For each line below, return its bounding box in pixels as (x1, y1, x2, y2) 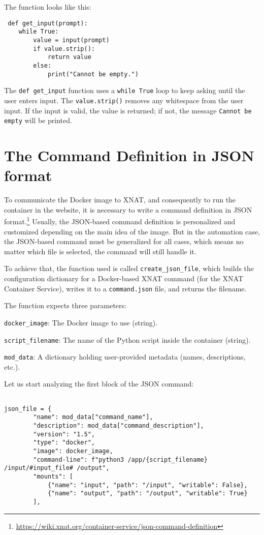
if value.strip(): (33, 45, 95, 52)
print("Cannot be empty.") (47, 70, 139, 78)
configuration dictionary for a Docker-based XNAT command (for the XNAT (4, 273, 244, 283)
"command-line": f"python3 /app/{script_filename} (33, 456, 208, 463)
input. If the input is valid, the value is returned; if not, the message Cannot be (4, 105, 252, 115)
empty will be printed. (4, 115, 72, 126)
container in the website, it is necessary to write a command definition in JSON (4, 204, 252, 215)
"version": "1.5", (33, 430, 95, 438)
